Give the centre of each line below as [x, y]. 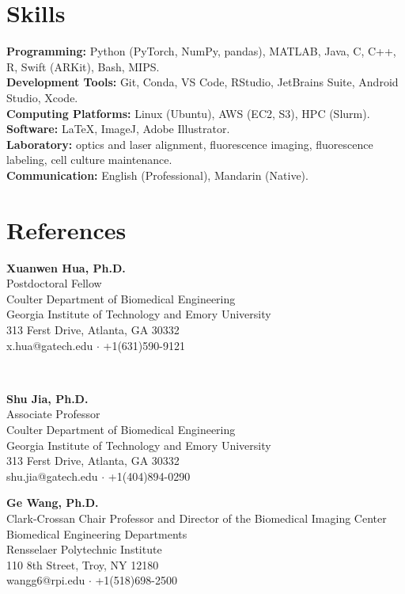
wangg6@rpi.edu [46, 580]
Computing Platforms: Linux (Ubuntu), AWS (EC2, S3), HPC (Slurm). [188, 113]
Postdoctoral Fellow [54, 283]
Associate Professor [53, 414]
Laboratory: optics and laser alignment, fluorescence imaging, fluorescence [190, 144]
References [66, 229]
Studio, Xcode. [42, 97]
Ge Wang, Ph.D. [53, 503]
